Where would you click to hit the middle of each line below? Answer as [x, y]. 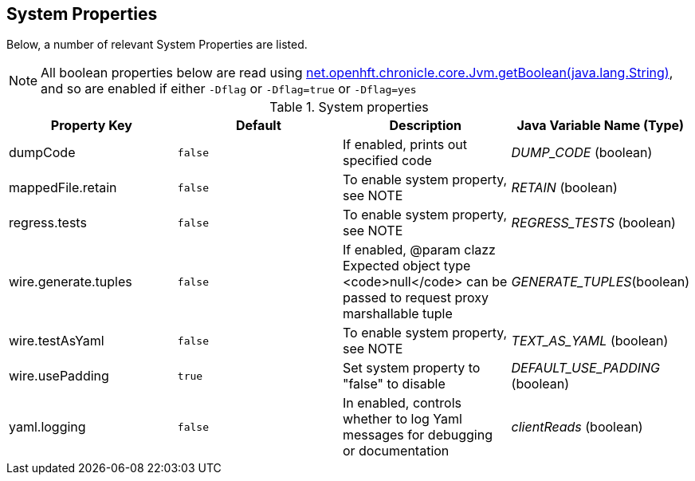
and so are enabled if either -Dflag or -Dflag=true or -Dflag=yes [229, 89]
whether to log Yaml [402, 419]
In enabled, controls [402, 403]
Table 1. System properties [349, 107]
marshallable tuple [397, 314]
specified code [387, 161]
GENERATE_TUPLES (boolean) [600, 282]
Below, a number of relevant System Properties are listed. [157, 45]
